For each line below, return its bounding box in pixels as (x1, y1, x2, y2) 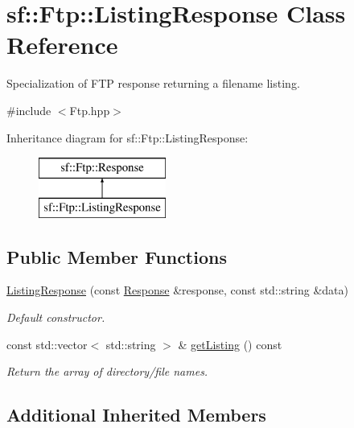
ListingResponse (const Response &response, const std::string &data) (6, 282, 349, 298)
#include (6, 101, 51, 118)
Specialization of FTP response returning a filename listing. (6, 75, 300, 92)
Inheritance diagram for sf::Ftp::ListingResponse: (6, 129, 249, 146)
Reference (6, 28, 118, 61)
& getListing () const (178, 335, 282, 352)
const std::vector (6, 335, 88, 352)
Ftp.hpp (69, 101, 110, 118)
